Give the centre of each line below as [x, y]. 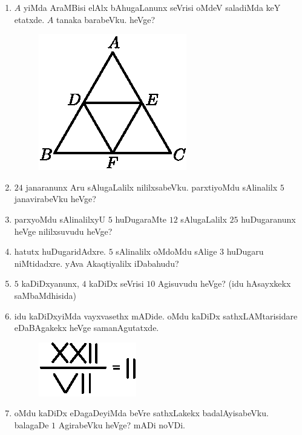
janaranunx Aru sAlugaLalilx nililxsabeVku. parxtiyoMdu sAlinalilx [152, 187]
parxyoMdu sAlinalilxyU [60, 219]
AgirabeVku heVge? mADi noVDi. [122, 424]
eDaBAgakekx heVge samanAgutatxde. [87, 328]
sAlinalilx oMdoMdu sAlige [166, 251]
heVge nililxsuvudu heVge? [63, 231]
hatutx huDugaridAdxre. [60, 251]
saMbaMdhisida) [45, 295]
